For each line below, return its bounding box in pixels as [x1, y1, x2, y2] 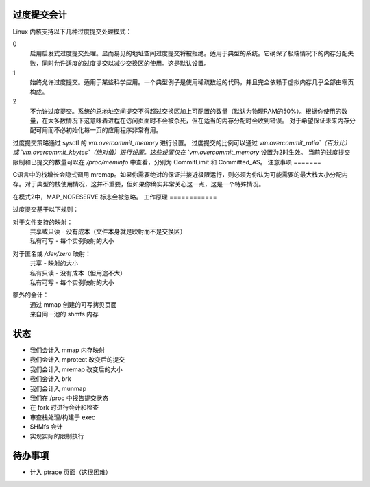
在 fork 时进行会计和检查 [29, 403, 99, 412]
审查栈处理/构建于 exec [29, 413, 96, 421]
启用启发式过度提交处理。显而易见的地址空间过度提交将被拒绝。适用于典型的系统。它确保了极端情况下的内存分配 [29, 49, 348, 58]
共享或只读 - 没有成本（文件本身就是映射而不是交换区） [29, 227, 186, 236]
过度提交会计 [12, 9, 67, 21]
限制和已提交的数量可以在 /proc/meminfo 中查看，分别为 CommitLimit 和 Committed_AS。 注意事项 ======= [12, 158, 321, 166]
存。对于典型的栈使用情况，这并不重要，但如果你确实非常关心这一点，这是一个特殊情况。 [12, 180, 265, 188]
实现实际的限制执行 [29, 432, 84, 440]
